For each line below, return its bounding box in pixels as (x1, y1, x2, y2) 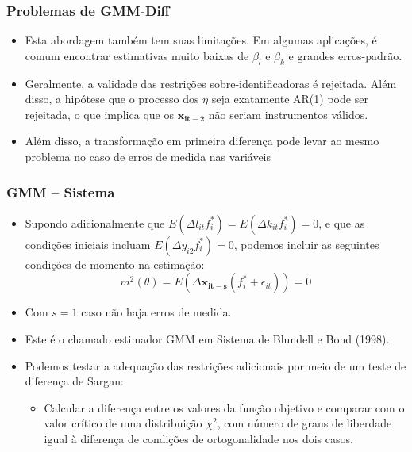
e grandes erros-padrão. (288, 47, 402, 63)
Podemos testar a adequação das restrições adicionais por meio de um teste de (25, 357, 406, 373)
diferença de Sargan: (25, 373, 124, 389)
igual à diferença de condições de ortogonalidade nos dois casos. (44, 430, 353, 446)
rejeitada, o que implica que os (25, 105, 174, 122)
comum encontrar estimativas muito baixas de (25, 47, 249, 63)
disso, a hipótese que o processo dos (25, 90, 199, 107)
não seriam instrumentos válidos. (208, 105, 368, 122)
